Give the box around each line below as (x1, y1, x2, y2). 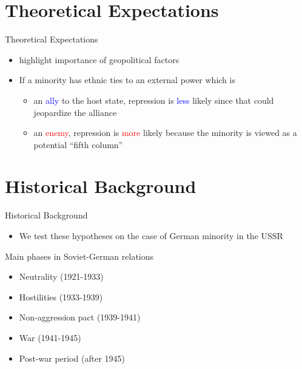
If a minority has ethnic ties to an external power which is (19, 73, 235, 86)
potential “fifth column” (33, 138, 123, 151)
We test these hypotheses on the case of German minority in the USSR (19, 229, 283, 242)
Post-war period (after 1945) (19, 351, 126, 364)
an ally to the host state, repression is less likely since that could (33, 93, 274, 106)
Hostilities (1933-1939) (19, 290, 103, 303)
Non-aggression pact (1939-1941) (19, 311, 141, 323)
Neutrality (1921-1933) (19, 270, 104, 283)
